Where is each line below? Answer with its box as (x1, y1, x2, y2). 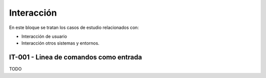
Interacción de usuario (21, 33, 67, 39)
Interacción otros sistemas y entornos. (21, 40, 100, 46)
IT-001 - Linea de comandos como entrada (9, 53, 142, 61)
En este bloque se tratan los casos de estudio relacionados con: (9, 25, 139, 30)
